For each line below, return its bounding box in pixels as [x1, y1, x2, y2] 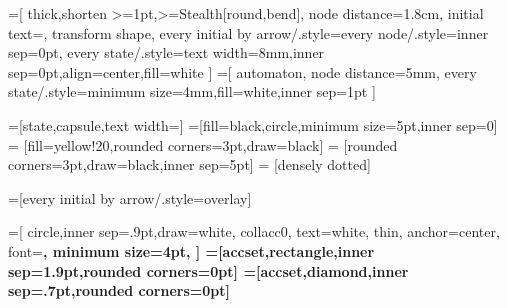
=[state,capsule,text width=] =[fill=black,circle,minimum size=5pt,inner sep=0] [8, 114, 498, 135]
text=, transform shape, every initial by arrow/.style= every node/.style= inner [8, 22, 489, 43]
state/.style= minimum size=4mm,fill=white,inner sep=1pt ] [8, 81, 376, 102]
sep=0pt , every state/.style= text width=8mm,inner [8, 42, 325, 63]
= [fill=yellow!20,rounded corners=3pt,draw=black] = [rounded [8, 134, 398, 155]
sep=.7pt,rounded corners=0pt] [8, 280, 230, 301]
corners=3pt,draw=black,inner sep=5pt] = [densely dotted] [8, 154, 371, 175]
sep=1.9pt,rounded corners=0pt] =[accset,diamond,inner [8, 260, 409, 281]
